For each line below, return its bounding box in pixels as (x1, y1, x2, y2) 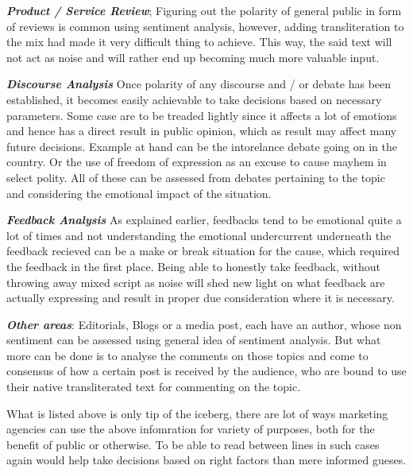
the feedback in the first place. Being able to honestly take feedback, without (6, 258, 380, 274)
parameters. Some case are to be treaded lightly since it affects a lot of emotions (6, 107, 397, 123)
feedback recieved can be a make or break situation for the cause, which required (6, 242, 400, 259)
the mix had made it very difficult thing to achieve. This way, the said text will (6, 33, 392, 50)
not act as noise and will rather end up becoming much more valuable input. (6, 48, 380, 65)
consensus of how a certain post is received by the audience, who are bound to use (6, 363, 407, 379)
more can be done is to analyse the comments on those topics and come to (6, 347, 369, 363)
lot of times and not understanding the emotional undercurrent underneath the (6, 227, 392, 243)
